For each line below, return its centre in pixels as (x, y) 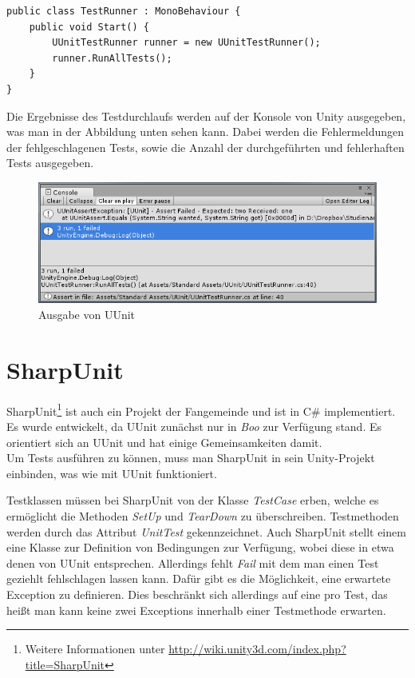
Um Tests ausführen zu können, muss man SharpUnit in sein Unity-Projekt (191, 458)
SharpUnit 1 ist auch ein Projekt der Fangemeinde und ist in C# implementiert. (201, 409)
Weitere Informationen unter (95, 649)
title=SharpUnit (65, 664)
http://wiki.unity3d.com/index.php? (257, 649)
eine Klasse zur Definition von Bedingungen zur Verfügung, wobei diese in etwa (200, 547)
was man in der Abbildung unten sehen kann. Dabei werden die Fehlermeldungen (206, 132)
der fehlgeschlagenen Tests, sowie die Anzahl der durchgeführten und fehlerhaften (206, 147)
